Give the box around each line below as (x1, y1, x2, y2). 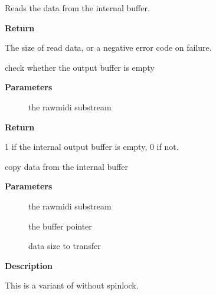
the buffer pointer (28, 219, 92, 232)
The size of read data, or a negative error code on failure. (5, 41, 212, 54)
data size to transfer (28, 240, 101, 252)
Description (5, 259, 53, 271)
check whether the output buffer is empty (5, 61, 155, 73)
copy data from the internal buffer (5, 160, 128, 172)
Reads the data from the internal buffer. (5, 2, 150, 14)
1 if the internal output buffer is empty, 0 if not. (5, 140, 179, 153)
